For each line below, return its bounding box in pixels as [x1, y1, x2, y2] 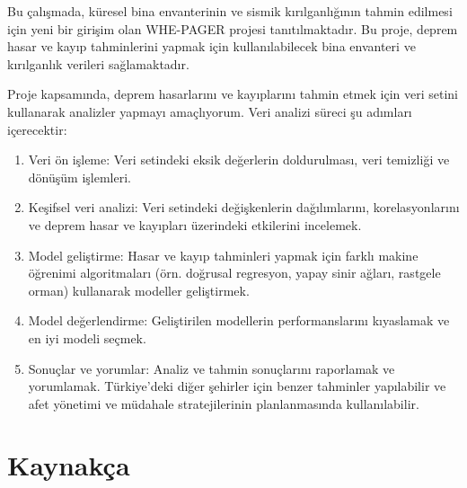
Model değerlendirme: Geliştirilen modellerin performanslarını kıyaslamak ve [28, 311, 450, 330]
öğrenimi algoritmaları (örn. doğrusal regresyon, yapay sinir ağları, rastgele [28, 263, 441, 282]
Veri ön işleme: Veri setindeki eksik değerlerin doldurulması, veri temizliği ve [28, 150, 450, 169]
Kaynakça [7, 447, 130, 484]
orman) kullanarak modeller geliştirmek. [28, 280, 250, 299]
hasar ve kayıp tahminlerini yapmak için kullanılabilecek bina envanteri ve [7, 37, 416, 56]
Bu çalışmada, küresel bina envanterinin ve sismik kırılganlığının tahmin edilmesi [7, 2, 453, 20]
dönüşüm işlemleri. [28, 167, 131, 186]
